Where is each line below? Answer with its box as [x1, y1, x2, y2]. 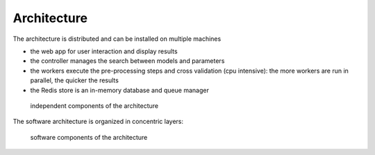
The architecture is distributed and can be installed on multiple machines [12, 35, 222, 43]
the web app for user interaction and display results [30, 47, 178, 55]
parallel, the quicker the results [30, 76, 119, 84]
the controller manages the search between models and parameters [30, 57, 225, 65]
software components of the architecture [30, 133, 148, 141]
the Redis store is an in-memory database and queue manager [30, 86, 210, 94]
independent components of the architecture [30, 101, 159, 110]
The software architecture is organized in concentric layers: [12, 118, 184, 126]
